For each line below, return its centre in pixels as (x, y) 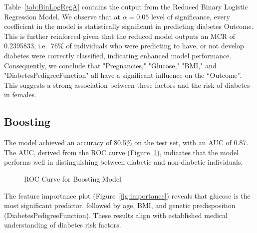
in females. (20, 95)
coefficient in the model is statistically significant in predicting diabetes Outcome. (129, 26)
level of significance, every (190, 16)
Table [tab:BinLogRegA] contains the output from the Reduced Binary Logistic (126, 6)
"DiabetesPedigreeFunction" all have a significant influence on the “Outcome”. (123, 75)
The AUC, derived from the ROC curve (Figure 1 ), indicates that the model (122, 152)
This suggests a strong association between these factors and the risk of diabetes (127, 85)
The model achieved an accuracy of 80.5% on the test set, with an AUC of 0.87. (126, 142)
